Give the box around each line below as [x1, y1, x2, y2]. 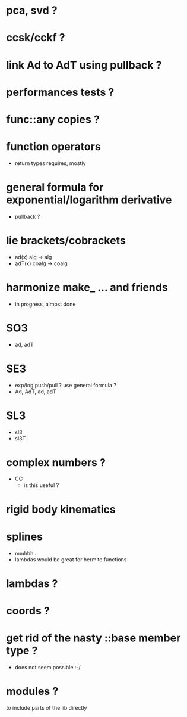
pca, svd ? [6, 4, 58, 17]
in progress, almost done [14, 300, 76, 308]
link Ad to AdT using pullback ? [6, 58, 162, 72]
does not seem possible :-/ [14, 663, 81, 671]
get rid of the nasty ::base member [6, 631, 181, 645]
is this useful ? [23, 482, 59, 489]
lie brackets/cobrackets [6, 234, 126, 247]
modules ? [6, 685, 59, 698]
